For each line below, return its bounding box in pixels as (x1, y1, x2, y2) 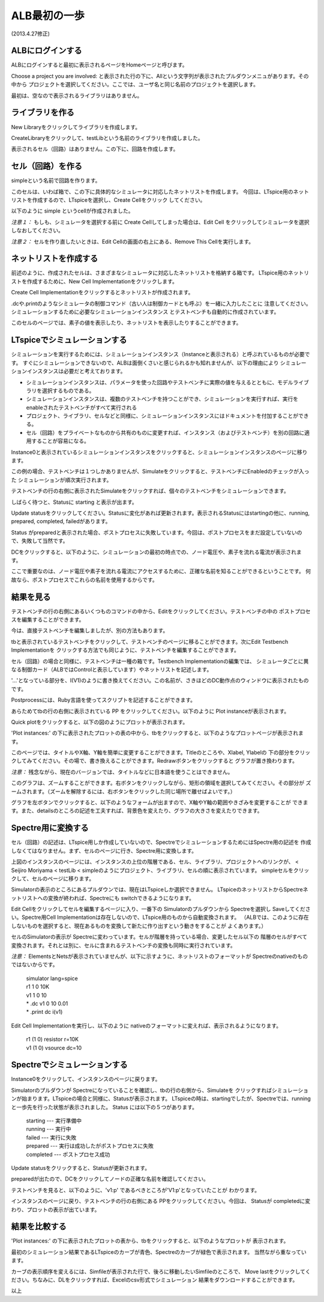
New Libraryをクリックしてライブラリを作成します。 (11, 123, 141, 130)
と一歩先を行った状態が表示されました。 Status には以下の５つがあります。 (11, 1103, 198, 1110)
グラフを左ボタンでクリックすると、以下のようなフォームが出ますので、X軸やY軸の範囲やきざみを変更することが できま (11, 799, 308, 806)
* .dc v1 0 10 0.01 (26, 1000, 68, 1007)
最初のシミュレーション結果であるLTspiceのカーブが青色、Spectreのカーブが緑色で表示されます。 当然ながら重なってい (11, 1248, 307, 1255)
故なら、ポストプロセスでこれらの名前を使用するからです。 (11, 576, 158, 583)
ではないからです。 (11, 961, 58, 968)
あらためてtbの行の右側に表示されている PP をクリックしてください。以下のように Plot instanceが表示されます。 (11, 707, 290, 715)
